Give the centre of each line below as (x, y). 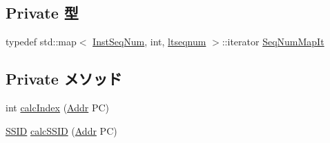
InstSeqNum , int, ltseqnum (149, 42)
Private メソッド (64, 79)
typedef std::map (41, 42)
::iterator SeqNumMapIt (273, 42)
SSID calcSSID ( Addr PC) (61, 130)
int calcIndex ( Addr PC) (57, 107)
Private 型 (42, 13)
